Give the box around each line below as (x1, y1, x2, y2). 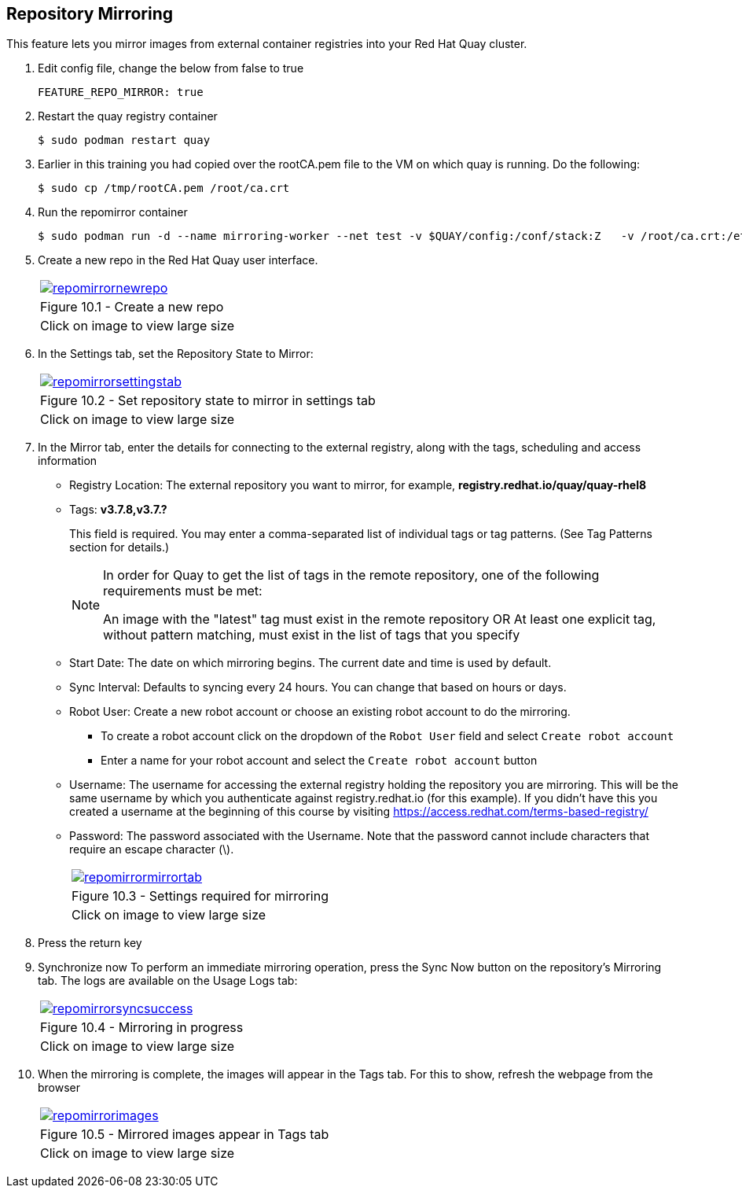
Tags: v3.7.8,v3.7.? (69, 503, 167, 517)
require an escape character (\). (69, 842, 234, 857)
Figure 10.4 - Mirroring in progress (40, 1019, 244, 1036)
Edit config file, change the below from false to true (38, 61, 304, 76)
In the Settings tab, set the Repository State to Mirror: (38, 347, 314, 361)
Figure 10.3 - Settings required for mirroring (72, 888, 329, 905)
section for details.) (69, 540, 170, 555)
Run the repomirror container (38, 205, 188, 219)
